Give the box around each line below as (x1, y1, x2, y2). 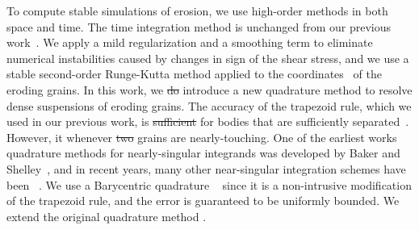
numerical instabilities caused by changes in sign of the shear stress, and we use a (6, 49, 409, 66)
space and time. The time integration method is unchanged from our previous (6, 18, 391, 35)
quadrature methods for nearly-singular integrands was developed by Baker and (6, 144, 400, 161)
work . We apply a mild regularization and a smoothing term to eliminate (6, 34, 373, 51)
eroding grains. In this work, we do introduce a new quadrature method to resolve (6, 81, 413, 98)
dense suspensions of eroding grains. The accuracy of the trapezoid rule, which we (6, 97, 412, 114)
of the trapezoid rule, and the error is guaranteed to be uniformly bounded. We (6, 192, 400, 209)
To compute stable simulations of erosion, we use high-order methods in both (6, 2, 388, 19)
